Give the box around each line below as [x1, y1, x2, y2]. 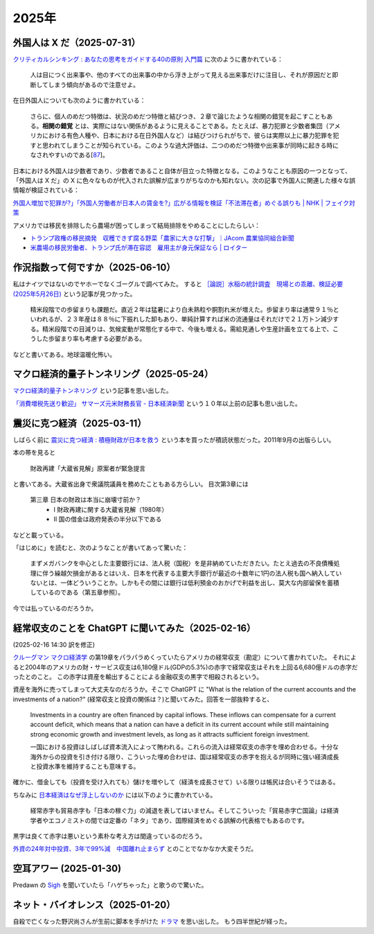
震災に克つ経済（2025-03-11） [12, 417, 147, 429]
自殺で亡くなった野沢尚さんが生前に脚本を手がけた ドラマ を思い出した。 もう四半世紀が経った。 [12, 917, 291, 926]
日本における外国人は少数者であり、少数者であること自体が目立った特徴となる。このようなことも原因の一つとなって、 [12, 166, 351, 175]
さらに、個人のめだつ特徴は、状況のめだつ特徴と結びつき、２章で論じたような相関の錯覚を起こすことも [30, 112, 327, 121]
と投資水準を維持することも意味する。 [30, 762, 140, 770]
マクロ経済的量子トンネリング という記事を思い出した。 [12, 387, 172, 395]
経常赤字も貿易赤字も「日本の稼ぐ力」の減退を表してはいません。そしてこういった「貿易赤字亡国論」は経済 [30, 807, 339, 815]
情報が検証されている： [12, 186, 80, 194]
